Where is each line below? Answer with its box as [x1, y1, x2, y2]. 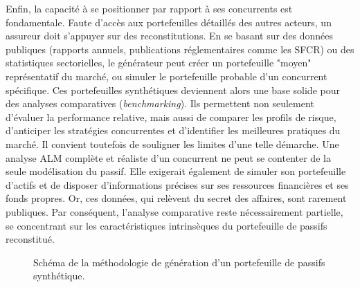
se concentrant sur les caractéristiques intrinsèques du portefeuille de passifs [6, 218, 327, 232]
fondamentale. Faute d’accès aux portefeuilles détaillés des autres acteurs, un [6, 15, 332, 29]
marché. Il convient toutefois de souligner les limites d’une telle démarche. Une [6, 136, 339, 151]
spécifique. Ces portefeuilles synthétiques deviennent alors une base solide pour [6, 82, 340, 97]
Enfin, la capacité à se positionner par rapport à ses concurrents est [6, 1, 293, 15]
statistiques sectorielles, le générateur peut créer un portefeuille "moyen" [6, 55, 312, 70]
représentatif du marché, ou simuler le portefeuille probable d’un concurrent [6, 68, 327, 83]
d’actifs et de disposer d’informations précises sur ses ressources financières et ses [6, 177, 349, 192]
